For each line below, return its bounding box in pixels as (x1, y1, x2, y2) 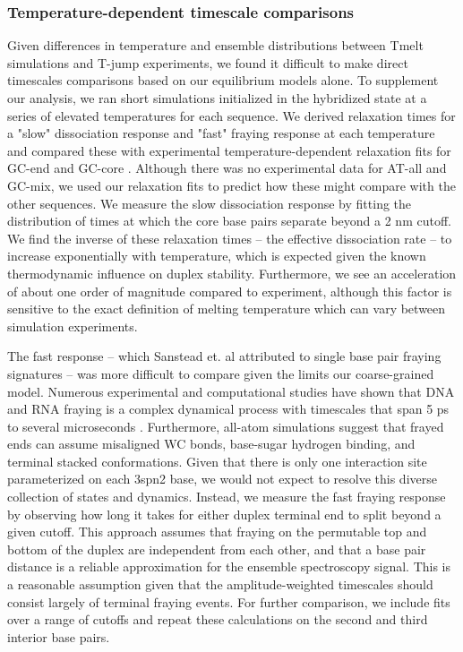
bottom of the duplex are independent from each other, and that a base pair (7, 539, 426, 558)
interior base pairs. (7, 627, 110, 646)
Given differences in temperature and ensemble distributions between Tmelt (7, 36, 424, 55)
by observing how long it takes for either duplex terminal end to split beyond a (7, 504, 442, 523)
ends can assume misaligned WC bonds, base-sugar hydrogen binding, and (7, 434, 416, 453)
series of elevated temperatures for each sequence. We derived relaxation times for (7, 106, 456, 124)
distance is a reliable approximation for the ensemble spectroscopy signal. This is (7, 557, 451, 576)
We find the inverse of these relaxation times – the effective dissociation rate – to (7, 228, 452, 247)
